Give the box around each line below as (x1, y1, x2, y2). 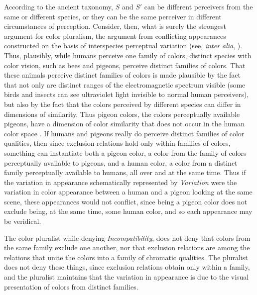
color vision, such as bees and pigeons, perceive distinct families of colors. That (4, 60, 246, 70)
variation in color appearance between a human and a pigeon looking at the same (4, 187, 253, 197)
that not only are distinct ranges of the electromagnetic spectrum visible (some (4, 79, 246, 90)
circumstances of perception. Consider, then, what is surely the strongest (4, 21, 226, 31)
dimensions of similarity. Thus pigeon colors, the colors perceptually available (4, 108, 240, 119)
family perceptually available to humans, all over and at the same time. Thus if (4, 167, 246, 178)
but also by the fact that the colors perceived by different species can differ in (4, 98, 241, 109)
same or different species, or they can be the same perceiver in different (4, 11, 222, 21)
